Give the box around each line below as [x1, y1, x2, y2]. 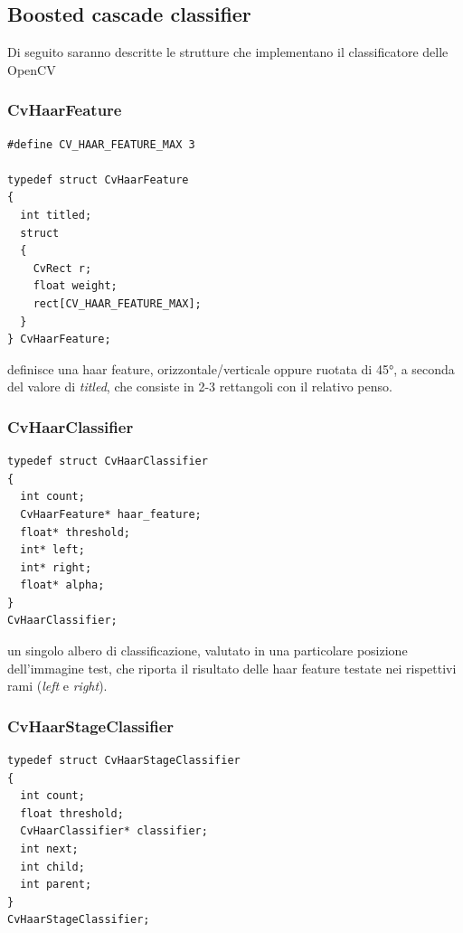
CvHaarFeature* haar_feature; [20, 507, 202, 521]
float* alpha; [20, 579, 105, 592]
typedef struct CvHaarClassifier [7, 455, 208, 468]
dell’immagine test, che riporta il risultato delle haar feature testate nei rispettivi [7, 658, 457, 677]
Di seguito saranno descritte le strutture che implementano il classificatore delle [7, 42, 449, 61]
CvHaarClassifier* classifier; [20, 825, 208, 838]
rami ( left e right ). [7, 676, 108, 695]
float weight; [33, 279, 118, 293]
